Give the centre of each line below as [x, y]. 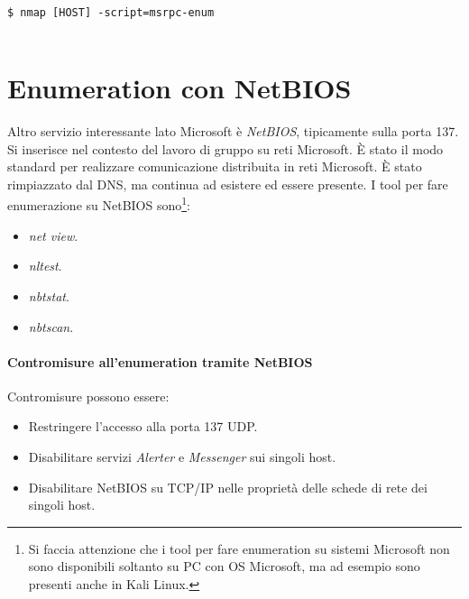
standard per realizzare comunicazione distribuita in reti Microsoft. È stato [215, 166]
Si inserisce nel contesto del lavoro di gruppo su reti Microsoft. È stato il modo [225, 148]
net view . [53, 235]
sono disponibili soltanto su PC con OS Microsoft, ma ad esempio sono [224, 566]
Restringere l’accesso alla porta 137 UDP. [143, 426]
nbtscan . [51, 326]
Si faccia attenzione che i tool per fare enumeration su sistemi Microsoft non [239, 548]
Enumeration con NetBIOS [179, 88]
